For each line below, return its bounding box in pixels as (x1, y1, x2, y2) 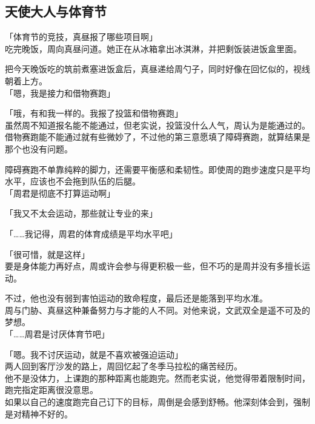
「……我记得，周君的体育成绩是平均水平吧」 (5, 227, 177, 240)
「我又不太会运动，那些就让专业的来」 (5, 207, 157, 220)
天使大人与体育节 (5, 2, 107, 21)
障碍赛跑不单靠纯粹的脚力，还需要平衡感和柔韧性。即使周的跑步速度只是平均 (5, 163, 310, 175)
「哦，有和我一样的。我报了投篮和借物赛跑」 (5, 107, 183, 119)
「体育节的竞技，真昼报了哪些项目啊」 (5, 30, 157, 43)
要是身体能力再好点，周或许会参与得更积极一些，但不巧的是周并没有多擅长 (5, 260, 302, 272)
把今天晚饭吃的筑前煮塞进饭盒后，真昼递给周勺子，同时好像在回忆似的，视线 (5, 62, 310, 75)
